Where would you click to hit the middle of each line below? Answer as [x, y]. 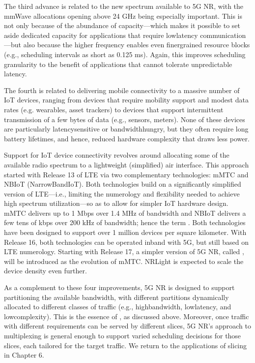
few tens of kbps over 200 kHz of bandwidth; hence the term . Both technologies [125, 222]
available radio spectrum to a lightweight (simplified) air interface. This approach [127, 164]
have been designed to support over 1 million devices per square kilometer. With [125, 232]
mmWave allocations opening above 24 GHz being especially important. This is [123, 16]
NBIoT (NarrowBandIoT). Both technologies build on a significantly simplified [123, 184]
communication [223, 35]
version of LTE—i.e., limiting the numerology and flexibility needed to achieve [122, 193]
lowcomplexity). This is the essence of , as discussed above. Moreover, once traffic [127, 316]
